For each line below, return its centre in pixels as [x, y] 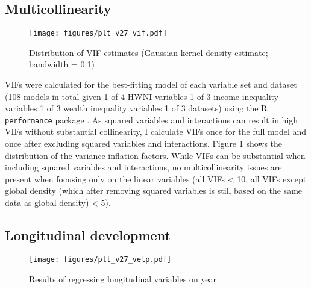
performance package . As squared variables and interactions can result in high [152, 120]
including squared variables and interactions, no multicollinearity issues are [143, 167]
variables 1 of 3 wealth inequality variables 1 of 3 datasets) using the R [136, 108]
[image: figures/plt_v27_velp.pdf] [100, 259]
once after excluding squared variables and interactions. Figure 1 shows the [144, 144]
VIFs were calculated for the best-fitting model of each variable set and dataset [151, 85]
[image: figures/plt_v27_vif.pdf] [98, 33]
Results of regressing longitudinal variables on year [123, 278]
